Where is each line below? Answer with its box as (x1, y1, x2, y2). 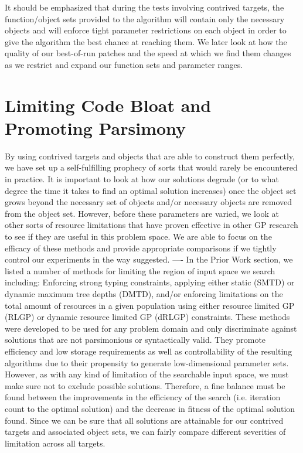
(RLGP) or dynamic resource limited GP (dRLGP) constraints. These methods (5, 311, 290, 323)
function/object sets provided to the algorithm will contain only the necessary (5, 12, 285, 25)
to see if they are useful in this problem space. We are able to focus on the (5, 230, 272, 243)
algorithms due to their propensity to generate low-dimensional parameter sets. (5, 356, 289, 369)
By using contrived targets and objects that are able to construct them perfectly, (5, 149, 295, 162)
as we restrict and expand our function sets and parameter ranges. (5, 58, 243, 70)
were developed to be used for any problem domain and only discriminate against (5, 322, 297, 334)
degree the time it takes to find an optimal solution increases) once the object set (5, 184, 297, 196)
